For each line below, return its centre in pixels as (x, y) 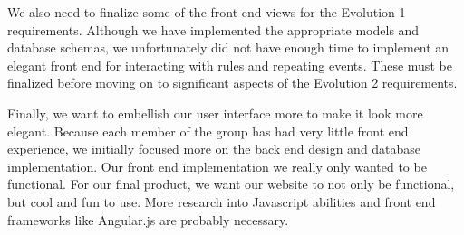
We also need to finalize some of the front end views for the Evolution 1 (207, 12)
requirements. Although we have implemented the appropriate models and (213, 29)
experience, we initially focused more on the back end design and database (214, 149)
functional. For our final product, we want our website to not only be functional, (231, 184)
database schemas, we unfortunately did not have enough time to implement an (228, 47)
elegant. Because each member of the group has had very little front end (208, 131)
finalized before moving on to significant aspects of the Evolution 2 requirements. (232, 83)
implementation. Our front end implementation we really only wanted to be (217, 166)
